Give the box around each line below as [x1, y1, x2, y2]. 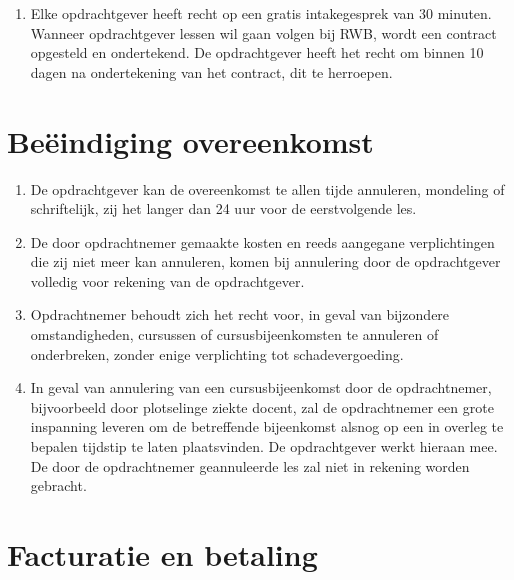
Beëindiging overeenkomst [7, 120, 374, 161]
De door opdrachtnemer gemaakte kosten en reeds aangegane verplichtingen [30, 231, 495, 252]
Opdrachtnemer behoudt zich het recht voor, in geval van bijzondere [30, 304, 450, 325]
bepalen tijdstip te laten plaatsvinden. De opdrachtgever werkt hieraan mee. [30, 436, 498, 457]
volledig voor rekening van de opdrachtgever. [30, 270, 305, 291]
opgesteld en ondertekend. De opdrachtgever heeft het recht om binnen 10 [30, 42, 484, 63]
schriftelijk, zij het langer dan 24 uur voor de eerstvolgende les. [30, 198, 417, 219]
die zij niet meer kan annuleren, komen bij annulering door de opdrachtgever [30, 251, 501, 272]
